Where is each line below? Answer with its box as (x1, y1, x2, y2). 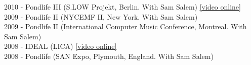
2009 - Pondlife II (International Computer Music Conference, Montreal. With (4, 21, 247, 32)
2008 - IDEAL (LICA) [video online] (4, 41, 117, 51)
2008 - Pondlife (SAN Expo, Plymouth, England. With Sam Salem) (4, 50, 214, 61)
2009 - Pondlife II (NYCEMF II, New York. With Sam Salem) (4, 11, 198, 22)
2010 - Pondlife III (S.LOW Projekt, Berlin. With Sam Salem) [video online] (4, 2, 241, 12)
